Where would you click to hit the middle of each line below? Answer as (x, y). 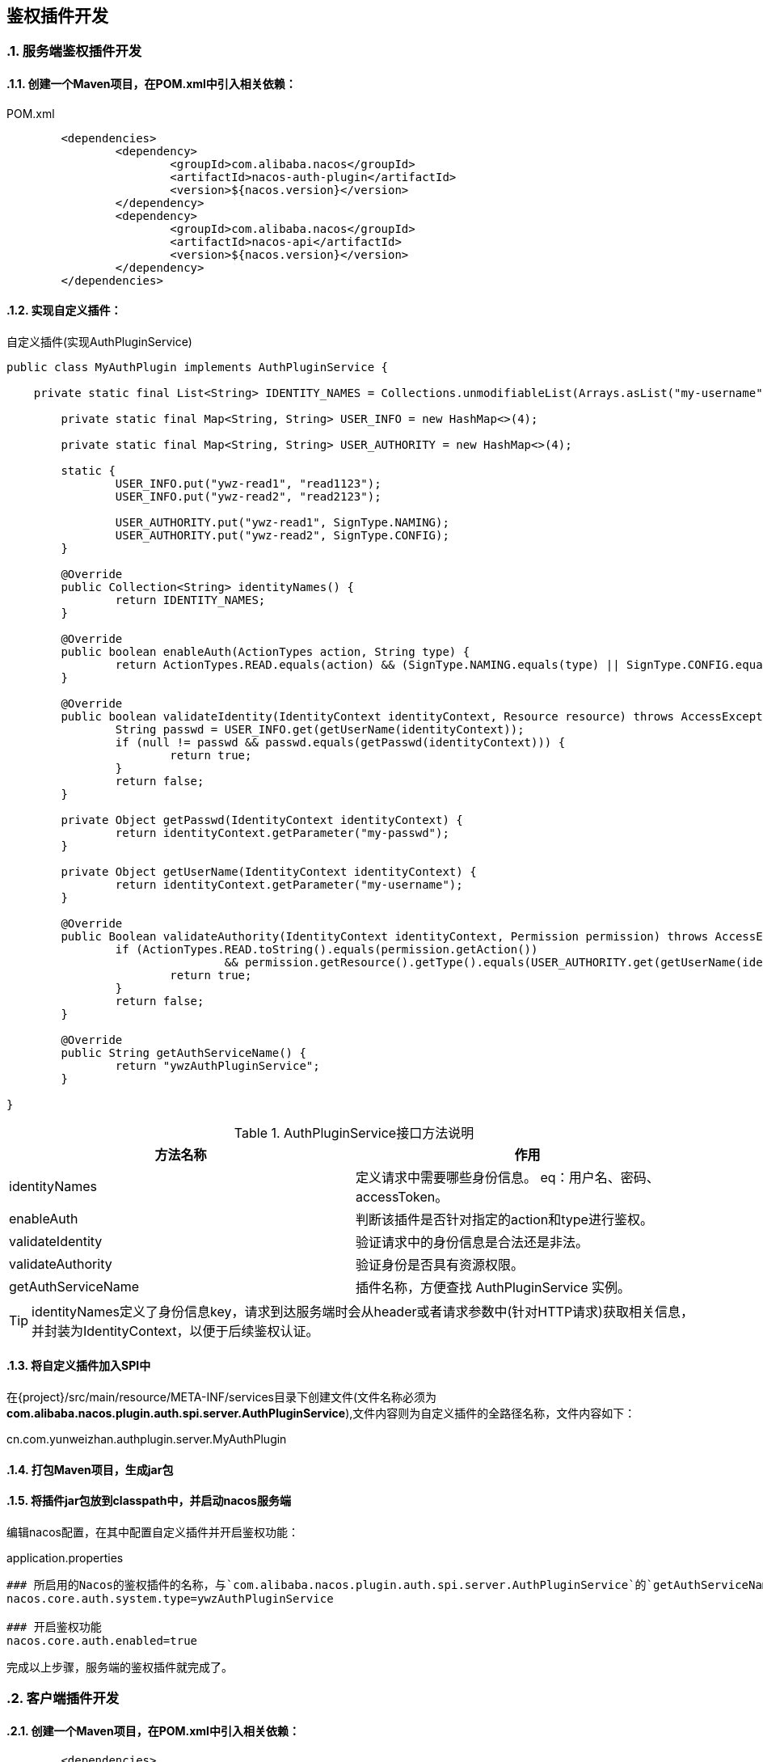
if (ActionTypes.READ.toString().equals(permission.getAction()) (327, 949)
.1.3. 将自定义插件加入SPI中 (79, 1366)
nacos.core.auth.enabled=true (102, 1640)
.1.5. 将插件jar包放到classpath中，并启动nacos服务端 (149, 1501)
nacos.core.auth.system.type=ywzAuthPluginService (170, 1598)
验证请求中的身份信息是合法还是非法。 (472, 1242)
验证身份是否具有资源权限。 (440, 1264)
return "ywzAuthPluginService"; (217, 1065)
